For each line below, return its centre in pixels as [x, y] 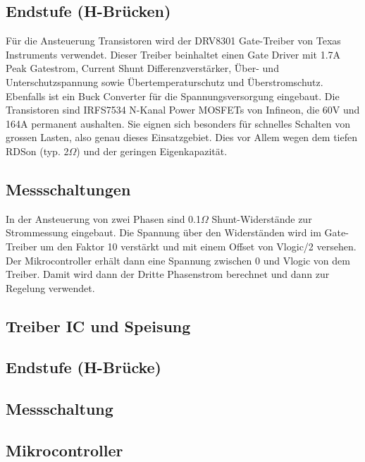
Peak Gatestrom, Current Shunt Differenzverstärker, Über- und [142, 68]
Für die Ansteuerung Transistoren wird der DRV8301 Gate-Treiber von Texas [173, 41]
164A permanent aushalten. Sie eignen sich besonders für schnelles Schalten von [178, 123]
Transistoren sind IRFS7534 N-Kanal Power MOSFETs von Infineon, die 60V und [183, 110]
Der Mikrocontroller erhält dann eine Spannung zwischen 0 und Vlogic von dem [178, 260]
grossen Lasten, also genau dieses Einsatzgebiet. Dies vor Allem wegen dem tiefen [181, 137]
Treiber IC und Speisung [98, 326]
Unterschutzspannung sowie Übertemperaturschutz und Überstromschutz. [165, 81]
